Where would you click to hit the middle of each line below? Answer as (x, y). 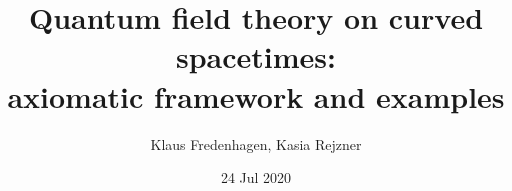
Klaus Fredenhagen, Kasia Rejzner (256, 143)
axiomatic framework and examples (256, 95)
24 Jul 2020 (256, 177)
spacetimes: (256, 56)
